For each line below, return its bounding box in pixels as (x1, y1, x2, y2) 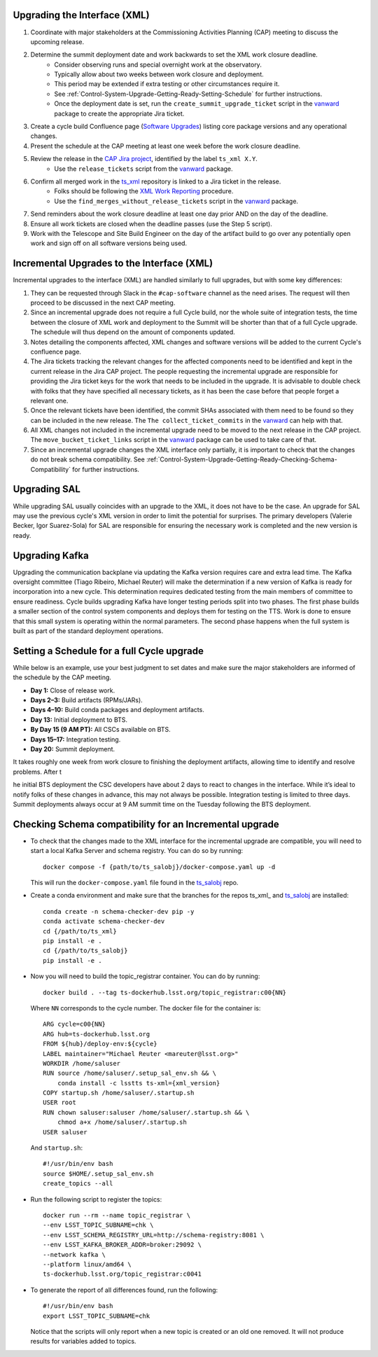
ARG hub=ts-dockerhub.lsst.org (43, 1030, 150, 1038)
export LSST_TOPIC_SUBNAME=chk (43, 1311, 150, 1320)
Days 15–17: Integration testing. (30, 735, 121, 744)
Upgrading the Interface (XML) (13, 9, 150, 21)
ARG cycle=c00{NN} (43, 1020, 106, 1029)
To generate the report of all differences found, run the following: (30, 1286, 218, 1294)
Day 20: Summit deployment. (30, 745, 115, 753)
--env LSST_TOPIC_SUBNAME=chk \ (43, 1221, 154, 1229)
